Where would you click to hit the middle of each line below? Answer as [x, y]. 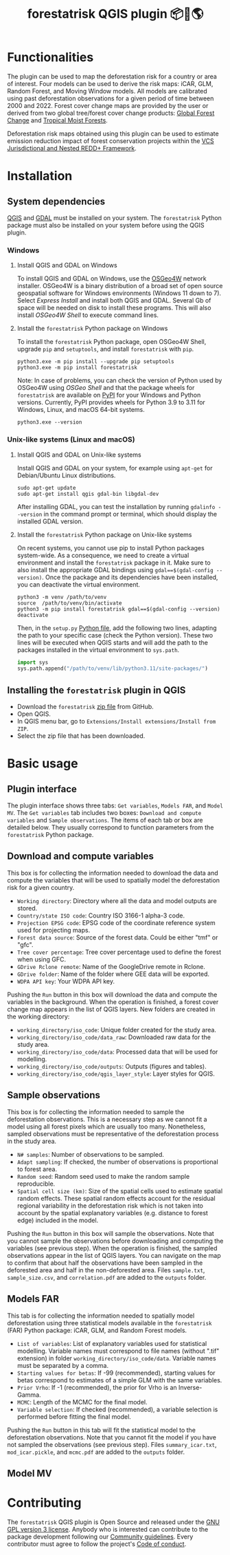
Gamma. [29, 1395]
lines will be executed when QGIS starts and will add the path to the [112, 642]
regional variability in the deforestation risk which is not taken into [110, 1206]
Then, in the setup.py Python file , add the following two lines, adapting [117, 628]
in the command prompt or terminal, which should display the [130, 514]
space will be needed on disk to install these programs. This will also [114, 308]
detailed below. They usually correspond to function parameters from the [111, 827]
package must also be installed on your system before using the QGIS [106, 225]
